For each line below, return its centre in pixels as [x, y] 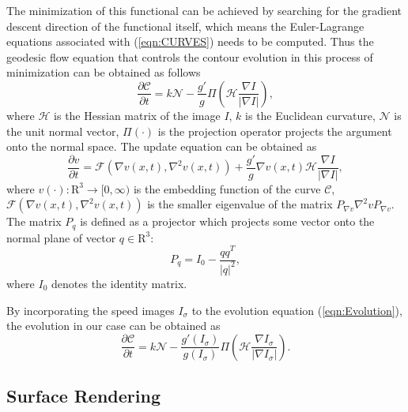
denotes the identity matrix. [119, 283]
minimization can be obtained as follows [104, 72]
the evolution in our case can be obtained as [113, 326]
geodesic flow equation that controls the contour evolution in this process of [190, 56]
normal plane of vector [61, 237]
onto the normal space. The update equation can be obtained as [162, 146]
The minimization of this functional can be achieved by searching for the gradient [204, 10]
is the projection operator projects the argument [275, 131]
